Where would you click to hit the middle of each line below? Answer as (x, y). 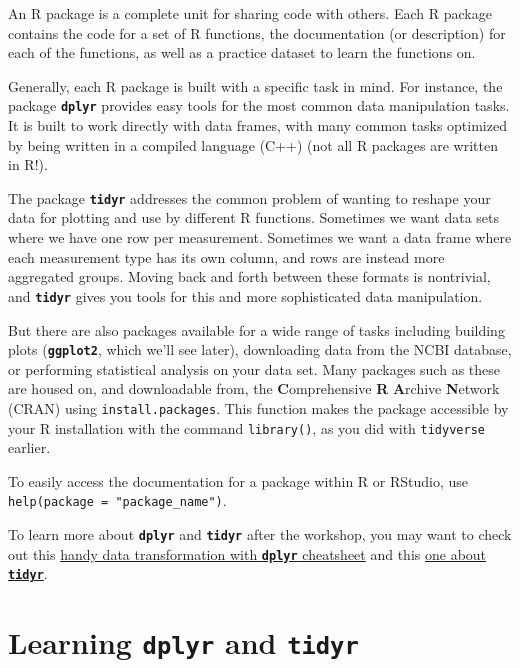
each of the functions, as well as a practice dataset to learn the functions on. (242, 52)
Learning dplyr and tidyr (183, 642)
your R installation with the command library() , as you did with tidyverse (246, 427)
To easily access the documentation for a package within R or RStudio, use (238, 480)
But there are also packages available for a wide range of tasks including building (256, 329)
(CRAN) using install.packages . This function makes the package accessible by (258, 407)
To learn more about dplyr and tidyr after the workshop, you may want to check (260, 534)
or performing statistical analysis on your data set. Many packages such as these (254, 368)
